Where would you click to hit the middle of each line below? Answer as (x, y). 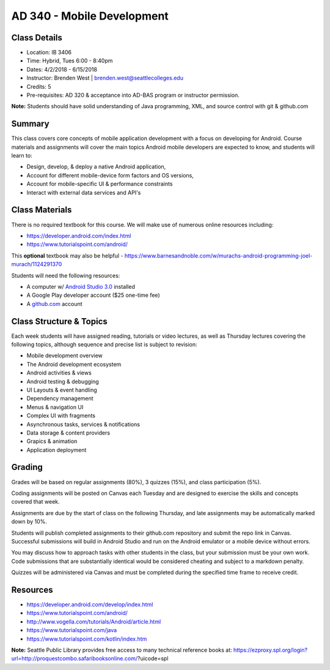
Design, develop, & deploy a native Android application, (96, 167)
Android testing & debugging (63, 381)
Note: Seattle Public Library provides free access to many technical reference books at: (122, 650)
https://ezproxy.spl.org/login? (270, 650)
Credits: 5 (39, 86)
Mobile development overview (65, 355)
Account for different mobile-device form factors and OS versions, (110, 175)
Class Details (37, 38)
